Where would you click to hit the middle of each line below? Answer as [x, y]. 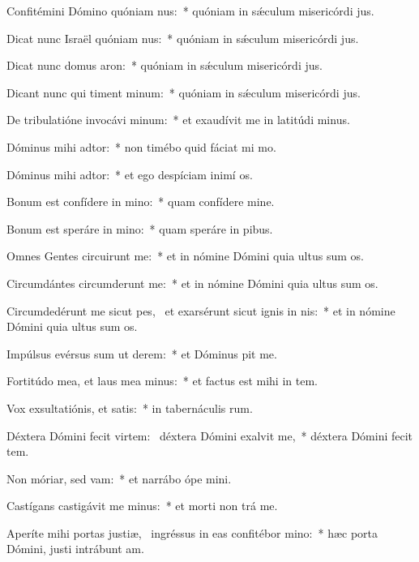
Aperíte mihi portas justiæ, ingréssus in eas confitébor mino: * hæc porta [192, 532]
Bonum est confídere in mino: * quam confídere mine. [141, 202]
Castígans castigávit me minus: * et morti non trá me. [142, 506]
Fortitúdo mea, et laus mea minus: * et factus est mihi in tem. [162, 381]
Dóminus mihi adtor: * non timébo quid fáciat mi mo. [141, 146]
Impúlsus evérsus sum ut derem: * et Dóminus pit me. [142, 353]
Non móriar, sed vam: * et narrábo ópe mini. [119, 478]
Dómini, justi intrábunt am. [75, 549]
